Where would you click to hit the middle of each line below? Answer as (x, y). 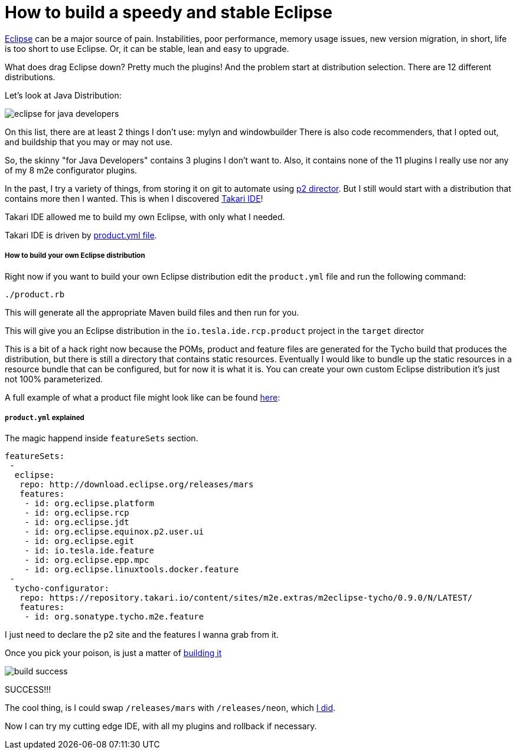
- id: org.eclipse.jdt (77, 522)
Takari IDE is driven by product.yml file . (81, 235)
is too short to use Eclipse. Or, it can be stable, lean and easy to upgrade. (147, 48)
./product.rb (35, 294)
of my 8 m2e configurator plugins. (71, 170)
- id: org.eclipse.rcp (77, 513)
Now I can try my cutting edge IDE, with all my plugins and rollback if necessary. (161, 726)
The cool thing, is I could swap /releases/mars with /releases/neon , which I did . (170, 708)
